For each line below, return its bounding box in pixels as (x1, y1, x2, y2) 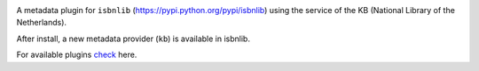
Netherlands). (16, 18, 67, 28)
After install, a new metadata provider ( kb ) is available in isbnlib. (16, 33, 250, 44)
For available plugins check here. (16, 49, 137, 60)
